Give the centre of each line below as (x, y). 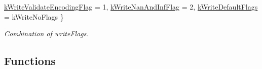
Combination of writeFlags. (46, 33)
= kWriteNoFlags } (34, 16)
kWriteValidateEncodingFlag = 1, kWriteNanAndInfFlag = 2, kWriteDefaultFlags (131, 7)
